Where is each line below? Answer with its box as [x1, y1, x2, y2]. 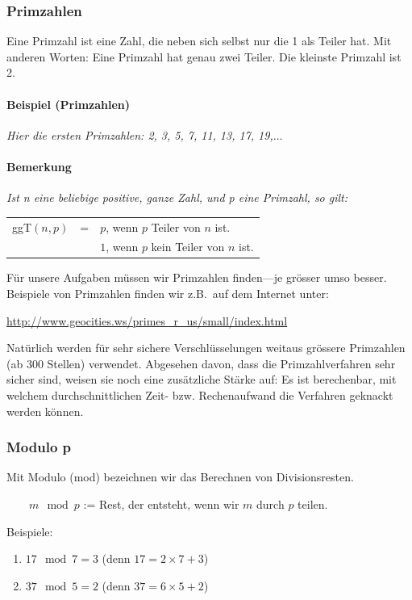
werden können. [6, 402, 84, 419]
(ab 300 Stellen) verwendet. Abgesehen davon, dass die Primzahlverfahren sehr [6, 355, 396, 371]
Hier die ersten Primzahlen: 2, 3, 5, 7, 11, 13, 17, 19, [6, 126, 273, 143]
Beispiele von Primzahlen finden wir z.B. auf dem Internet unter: [6, 285, 329, 302]
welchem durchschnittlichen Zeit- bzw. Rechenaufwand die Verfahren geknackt [6, 387, 393, 404]
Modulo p [6, 437, 72, 457]
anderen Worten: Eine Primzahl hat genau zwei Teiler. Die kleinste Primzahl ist [6, 48, 402, 65]
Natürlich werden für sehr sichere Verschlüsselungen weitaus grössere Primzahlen [6, 339, 406, 356]
